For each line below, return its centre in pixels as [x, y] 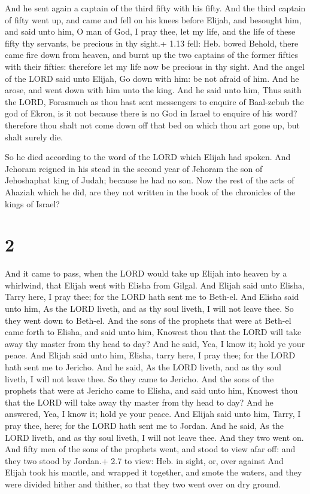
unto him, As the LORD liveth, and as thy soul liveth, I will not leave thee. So [149, 308]
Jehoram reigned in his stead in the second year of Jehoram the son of [134, 168]
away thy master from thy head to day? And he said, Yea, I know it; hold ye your [155, 343]
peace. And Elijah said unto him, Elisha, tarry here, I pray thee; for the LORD [150, 355]
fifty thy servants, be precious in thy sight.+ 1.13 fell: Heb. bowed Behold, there [152, 43]
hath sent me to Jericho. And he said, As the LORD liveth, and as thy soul [143, 366]
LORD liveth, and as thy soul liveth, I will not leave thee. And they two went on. [154, 437]
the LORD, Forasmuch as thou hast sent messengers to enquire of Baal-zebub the [154, 101]
